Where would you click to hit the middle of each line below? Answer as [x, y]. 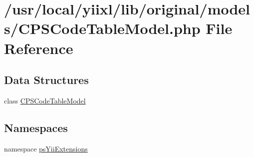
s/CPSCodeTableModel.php [102, 28]
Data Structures [46, 80]
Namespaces [36, 127]
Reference [39, 48]
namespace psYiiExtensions [46, 148]
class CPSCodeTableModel [45, 100]
